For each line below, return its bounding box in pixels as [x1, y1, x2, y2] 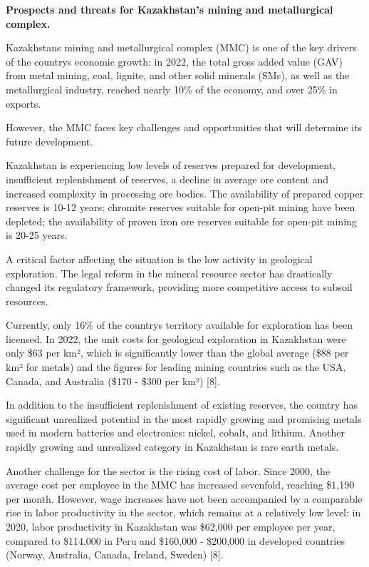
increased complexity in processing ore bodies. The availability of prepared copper [6, 185, 364, 200]
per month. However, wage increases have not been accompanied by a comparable [6, 491, 363, 506]
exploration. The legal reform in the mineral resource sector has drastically [6, 265, 333, 280]
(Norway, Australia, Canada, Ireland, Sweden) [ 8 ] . [6, 547, 224, 562]
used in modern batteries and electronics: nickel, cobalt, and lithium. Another [6, 425, 345, 440]
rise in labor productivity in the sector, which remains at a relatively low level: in [6, 505, 361, 520]
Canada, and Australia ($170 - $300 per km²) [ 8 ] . [6, 373, 220, 388]
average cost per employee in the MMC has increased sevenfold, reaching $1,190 [6, 477, 355, 492]
